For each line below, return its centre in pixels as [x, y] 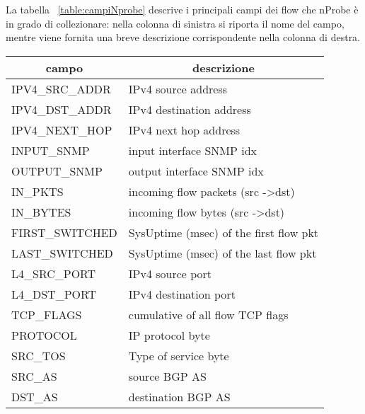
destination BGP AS [179, 396]
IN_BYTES [41, 212]
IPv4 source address [178, 88]
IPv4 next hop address [184, 130]
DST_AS [35, 396]
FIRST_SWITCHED [64, 232]
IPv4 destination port [182, 294]
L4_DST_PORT [54, 294]
